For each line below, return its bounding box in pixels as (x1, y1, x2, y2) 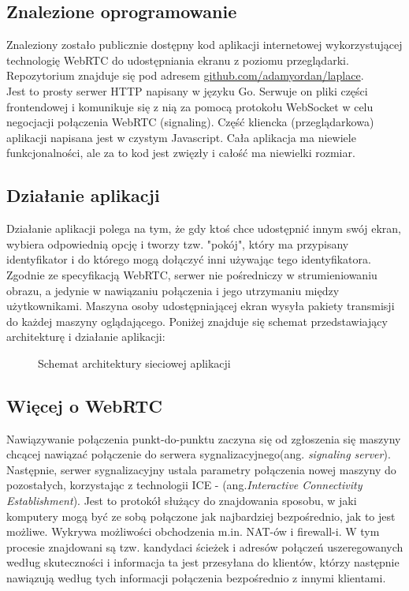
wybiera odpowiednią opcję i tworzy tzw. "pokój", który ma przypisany (6, 235, 349, 252)
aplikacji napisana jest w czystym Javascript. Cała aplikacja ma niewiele (6, 129, 356, 145)
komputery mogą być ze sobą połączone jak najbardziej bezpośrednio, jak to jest (6, 507, 396, 524)
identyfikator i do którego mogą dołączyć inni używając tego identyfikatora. (6, 251, 371, 267)
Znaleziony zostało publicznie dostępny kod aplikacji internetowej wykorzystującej (6, 36, 403, 53)
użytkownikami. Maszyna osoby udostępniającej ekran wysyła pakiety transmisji (6, 297, 395, 314)
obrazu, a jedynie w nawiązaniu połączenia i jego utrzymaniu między (6, 282, 340, 298)
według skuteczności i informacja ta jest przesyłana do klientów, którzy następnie (6, 554, 400, 570)
